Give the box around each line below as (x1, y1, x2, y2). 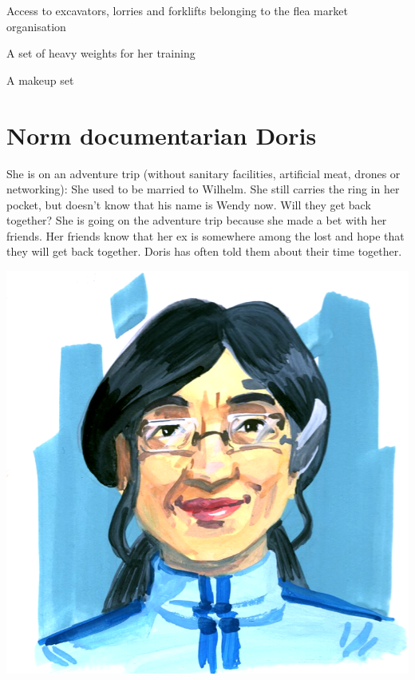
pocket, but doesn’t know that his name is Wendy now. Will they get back (6, 196, 371, 213)
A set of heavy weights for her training (6, 45, 196, 62)
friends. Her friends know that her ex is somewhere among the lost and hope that (6, 227, 405, 244)
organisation (6, 18, 66, 34)
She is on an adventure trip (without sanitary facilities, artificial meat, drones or (6, 165, 401, 181)
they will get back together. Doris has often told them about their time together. (6, 243, 402, 260)
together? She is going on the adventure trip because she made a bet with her (6, 212, 387, 229)
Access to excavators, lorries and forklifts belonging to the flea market (6, 2, 348, 18)
